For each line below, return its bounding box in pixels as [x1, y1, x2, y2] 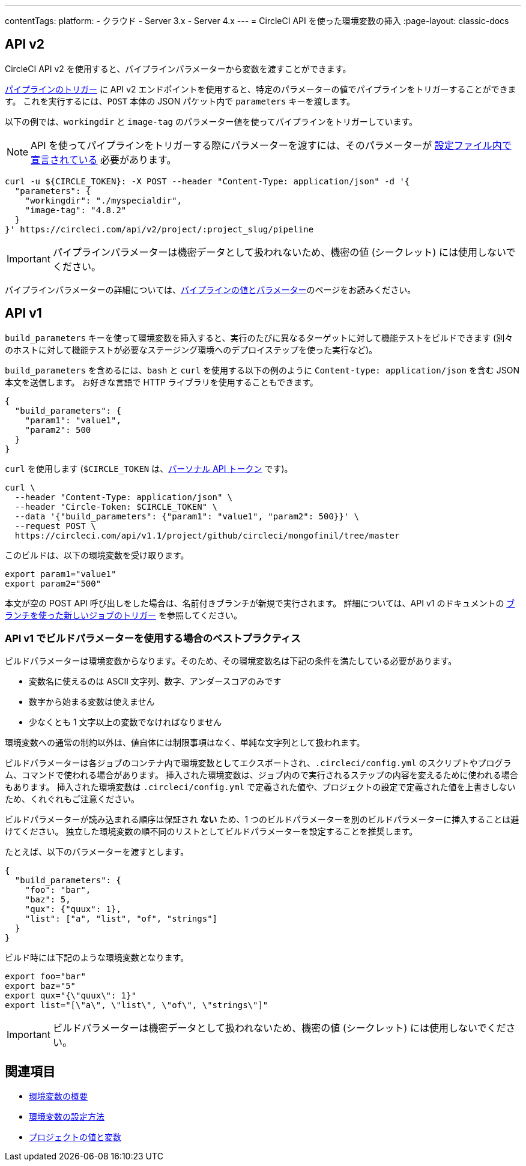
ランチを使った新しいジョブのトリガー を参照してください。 [5, 609, 243, 620]
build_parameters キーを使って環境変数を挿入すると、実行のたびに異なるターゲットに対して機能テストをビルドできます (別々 [5, 332, 513, 343]
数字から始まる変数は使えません [29, 696, 155, 707]
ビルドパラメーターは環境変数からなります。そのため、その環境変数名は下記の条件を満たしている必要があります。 [5, 656, 457, 666]
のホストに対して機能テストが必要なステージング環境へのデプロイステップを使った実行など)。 [5, 344, 377, 355]
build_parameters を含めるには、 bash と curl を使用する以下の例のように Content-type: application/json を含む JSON [5, 364, 519, 375]
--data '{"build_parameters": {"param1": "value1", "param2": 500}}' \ [14, 511, 360, 521]
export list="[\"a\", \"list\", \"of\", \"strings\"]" [5, 1000, 268, 1010]
